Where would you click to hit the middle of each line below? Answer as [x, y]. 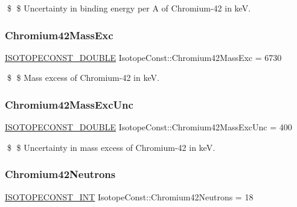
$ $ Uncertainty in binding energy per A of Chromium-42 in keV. [129, 8]
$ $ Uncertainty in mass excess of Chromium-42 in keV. [111, 147]
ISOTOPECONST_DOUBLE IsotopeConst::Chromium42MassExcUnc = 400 [148, 127]
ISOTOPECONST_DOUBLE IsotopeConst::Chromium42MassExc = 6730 [143, 57]
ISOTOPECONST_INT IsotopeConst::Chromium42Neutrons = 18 [129, 196]
